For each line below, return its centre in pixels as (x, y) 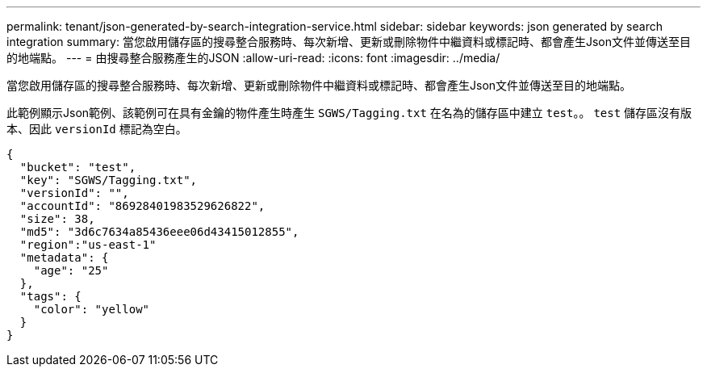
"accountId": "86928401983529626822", (142, 206)
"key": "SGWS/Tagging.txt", (109, 180)
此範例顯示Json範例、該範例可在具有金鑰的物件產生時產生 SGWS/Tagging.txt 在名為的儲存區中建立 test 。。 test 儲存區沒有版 (349, 113)
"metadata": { (64, 258)
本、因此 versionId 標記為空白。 (97, 129)
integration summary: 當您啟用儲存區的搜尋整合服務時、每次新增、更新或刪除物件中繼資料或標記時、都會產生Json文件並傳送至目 (349, 42)
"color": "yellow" (92, 309)
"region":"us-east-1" (88, 245)
